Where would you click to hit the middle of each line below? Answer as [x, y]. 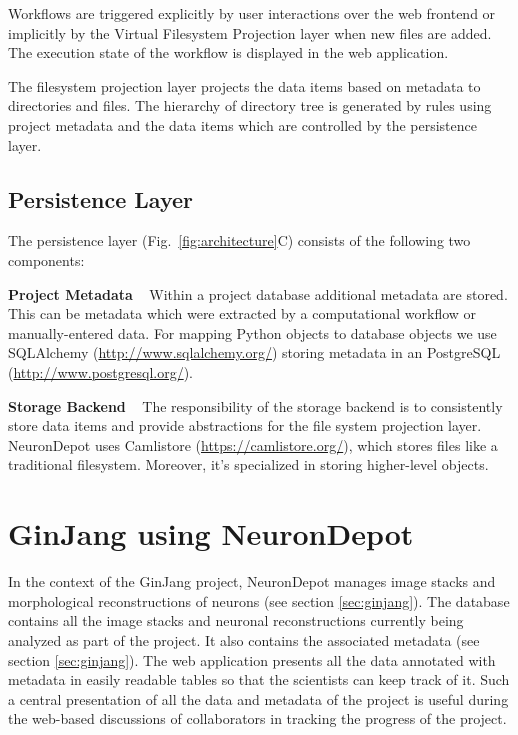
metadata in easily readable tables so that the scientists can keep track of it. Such [259, 679]
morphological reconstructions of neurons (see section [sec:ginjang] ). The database [259, 600]
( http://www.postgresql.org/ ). [100, 371]
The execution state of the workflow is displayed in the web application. [228, 52]
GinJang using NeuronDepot [211, 533]
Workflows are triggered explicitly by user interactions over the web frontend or [252, 13]
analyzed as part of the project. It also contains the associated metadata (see [244, 639]
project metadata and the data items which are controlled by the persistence [242, 124]
